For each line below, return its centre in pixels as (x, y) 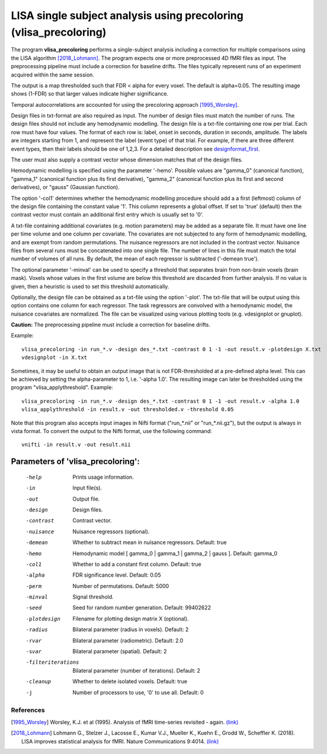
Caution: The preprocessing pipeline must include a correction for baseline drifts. (110, 325)
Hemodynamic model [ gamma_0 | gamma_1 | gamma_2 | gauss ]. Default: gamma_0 (175, 553)
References (28, 710)
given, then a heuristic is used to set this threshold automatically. (90, 286)
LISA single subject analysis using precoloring (127, 15)
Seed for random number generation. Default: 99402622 (142, 607)
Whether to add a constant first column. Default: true (137, 564)
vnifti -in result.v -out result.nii (76, 445)
